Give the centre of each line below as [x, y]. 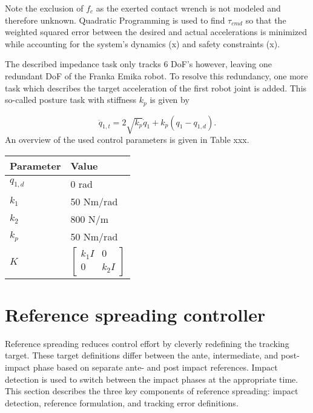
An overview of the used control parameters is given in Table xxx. [127, 139]
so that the [266, 20]
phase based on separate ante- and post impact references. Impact [155, 367]
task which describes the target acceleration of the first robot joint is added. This [156, 88]
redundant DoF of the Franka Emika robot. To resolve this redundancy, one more [156, 75]
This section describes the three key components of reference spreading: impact [152, 391]
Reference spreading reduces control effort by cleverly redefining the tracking [147, 343]
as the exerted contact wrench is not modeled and [188, 8]
